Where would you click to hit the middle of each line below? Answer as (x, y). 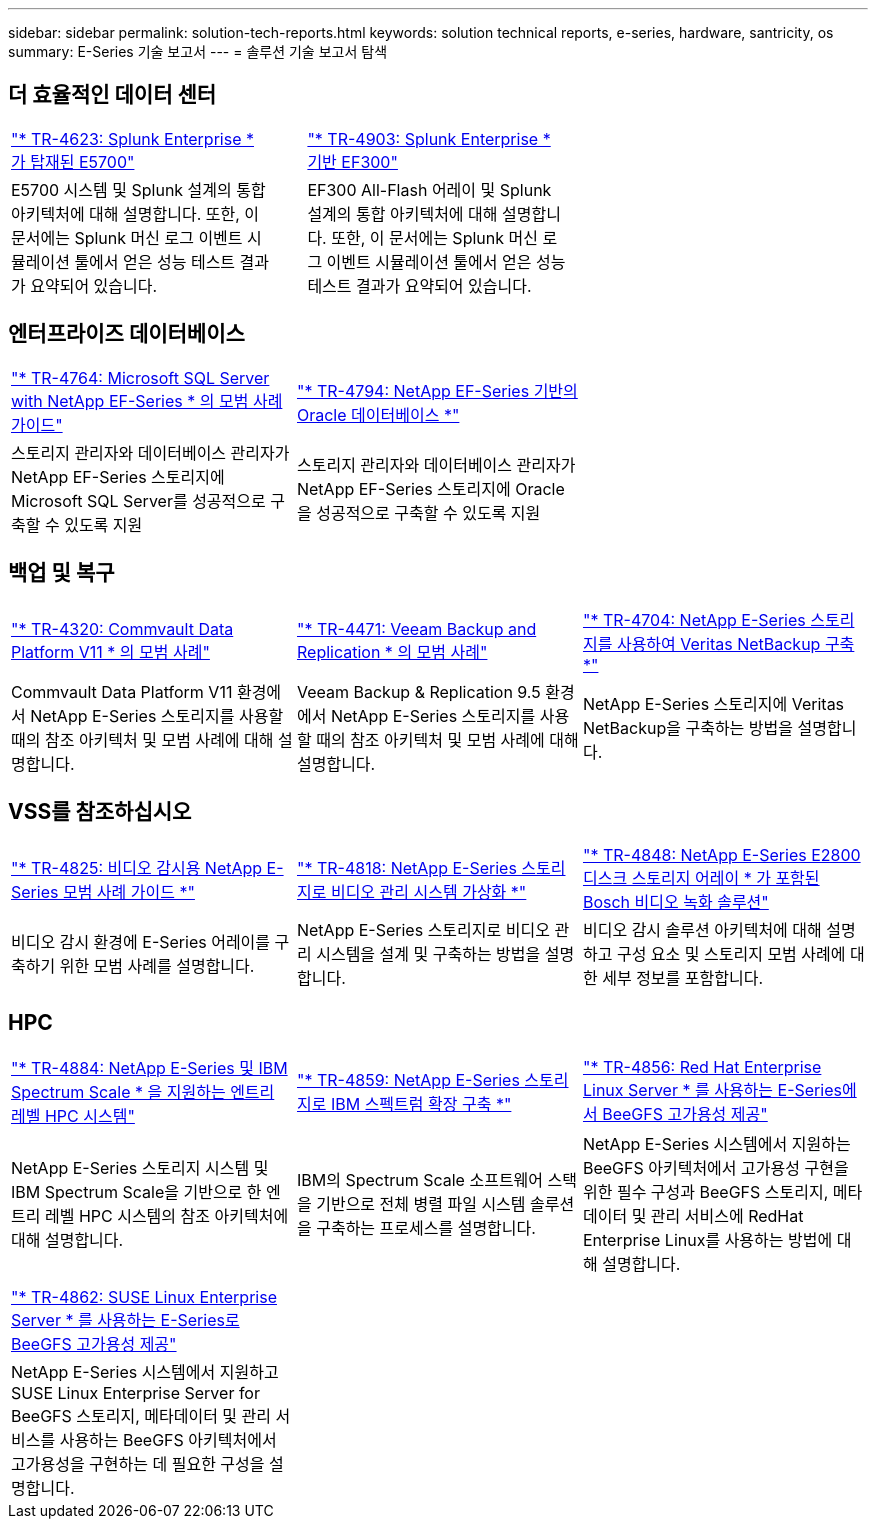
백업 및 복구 (61, 573)
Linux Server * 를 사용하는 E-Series (712, 1090)
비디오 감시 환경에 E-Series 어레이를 (141, 942)
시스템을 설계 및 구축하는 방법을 (428, 954)
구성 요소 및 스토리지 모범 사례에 (731, 954)
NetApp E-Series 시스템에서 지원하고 (145, 1372)
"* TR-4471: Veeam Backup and (416, 628)
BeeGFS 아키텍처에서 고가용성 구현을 (715, 1168)
